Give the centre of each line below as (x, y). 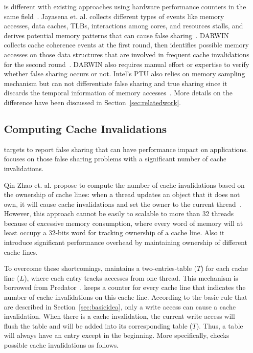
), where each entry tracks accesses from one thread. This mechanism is (131, 277)
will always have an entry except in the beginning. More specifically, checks (117, 335)
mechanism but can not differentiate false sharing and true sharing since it (116, 83)
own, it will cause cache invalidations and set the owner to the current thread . (123, 204)
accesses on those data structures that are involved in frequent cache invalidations (127, 54)
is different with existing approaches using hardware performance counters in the (125, 6)
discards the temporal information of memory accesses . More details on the (118, 93)
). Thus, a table (220, 325)
